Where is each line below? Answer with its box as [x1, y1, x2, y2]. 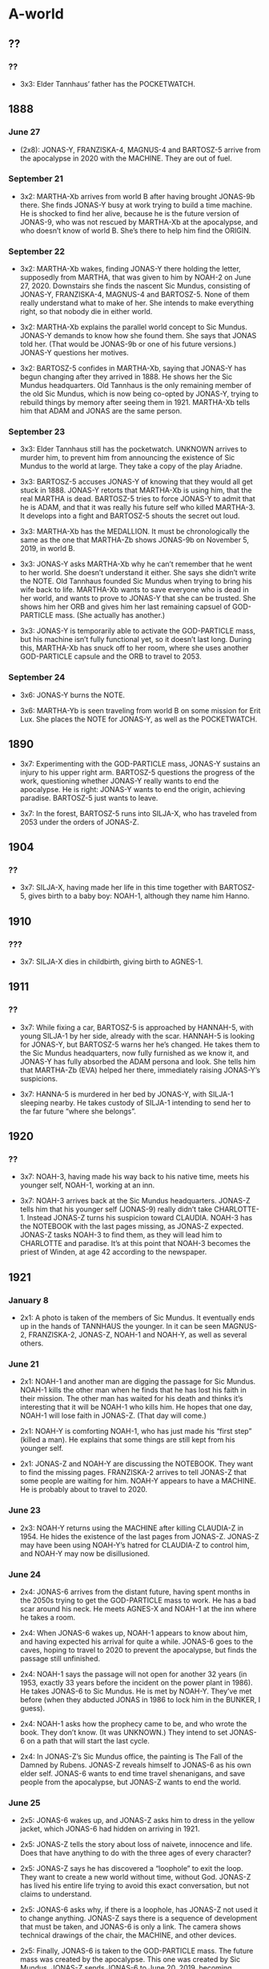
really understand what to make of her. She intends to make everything [19, 298, 255, 308]
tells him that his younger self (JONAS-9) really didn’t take [19, 1204, 213, 1214]
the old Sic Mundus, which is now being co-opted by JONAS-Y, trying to [19, 389, 259, 398]
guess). [19, 1703, 46, 1713]
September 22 [8, 246, 66, 257]
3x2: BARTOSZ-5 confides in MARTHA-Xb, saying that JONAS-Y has [19, 363, 247, 374]
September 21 [8, 174, 64, 185]
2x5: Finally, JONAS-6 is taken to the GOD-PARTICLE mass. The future [19, 1946, 254, 1956]
